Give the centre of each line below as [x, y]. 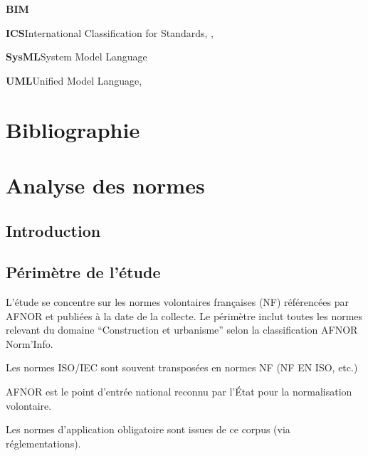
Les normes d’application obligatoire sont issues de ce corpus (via [148, 429]
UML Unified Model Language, [74, 80]
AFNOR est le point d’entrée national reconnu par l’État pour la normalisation [179, 392]
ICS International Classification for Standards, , [110, 32]
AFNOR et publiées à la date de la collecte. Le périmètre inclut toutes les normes [184, 316]
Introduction [53, 230]
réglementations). [43, 443]
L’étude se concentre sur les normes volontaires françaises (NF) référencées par [177, 302]
